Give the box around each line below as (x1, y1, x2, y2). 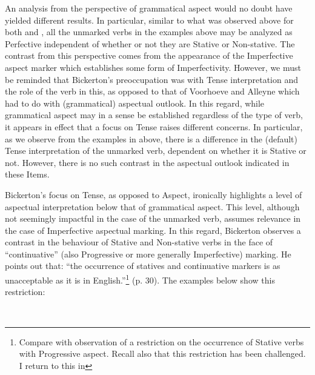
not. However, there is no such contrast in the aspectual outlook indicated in (5, 156, 290, 168)
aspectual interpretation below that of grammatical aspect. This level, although (5, 200, 300, 213)
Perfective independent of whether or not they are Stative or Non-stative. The (5, 37, 295, 50)
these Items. (5, 168, 50, 181)
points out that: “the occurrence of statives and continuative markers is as (5, 259, 280, 272)
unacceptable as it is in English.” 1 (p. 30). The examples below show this (5, 272, 275, 286)
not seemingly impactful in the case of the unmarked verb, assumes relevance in (5, 212, 301, 225)
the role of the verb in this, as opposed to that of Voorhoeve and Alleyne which (5, 85, 300, 98)
